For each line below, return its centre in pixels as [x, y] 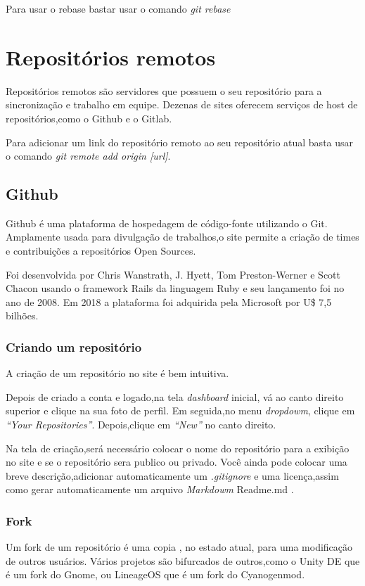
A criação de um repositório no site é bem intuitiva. [117, 373]
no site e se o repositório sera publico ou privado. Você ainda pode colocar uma [177, 462]
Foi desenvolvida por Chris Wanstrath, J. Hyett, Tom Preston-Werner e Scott [173, 274]
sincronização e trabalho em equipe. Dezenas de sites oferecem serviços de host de [182, 104]
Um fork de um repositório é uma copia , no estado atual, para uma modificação [179, 547]
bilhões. [22, 316]
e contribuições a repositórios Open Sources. [101, 251]
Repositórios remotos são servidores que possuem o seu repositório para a [164, 90]
